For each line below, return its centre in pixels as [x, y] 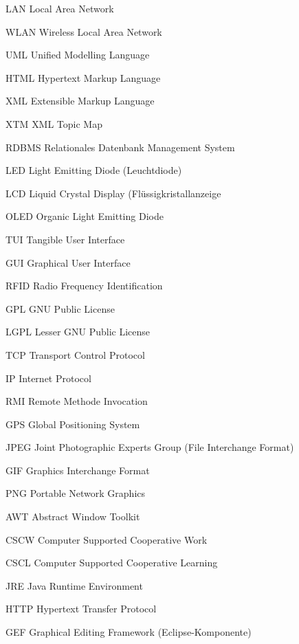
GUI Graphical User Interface [68, 262]
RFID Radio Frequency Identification [84, 286]
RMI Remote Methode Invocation [77, 401]
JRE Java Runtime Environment [74, 585]
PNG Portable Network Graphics [76, 493]
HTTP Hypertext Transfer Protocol [81, 609]
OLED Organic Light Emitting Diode [85, 216]
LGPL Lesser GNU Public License [78, 332]
